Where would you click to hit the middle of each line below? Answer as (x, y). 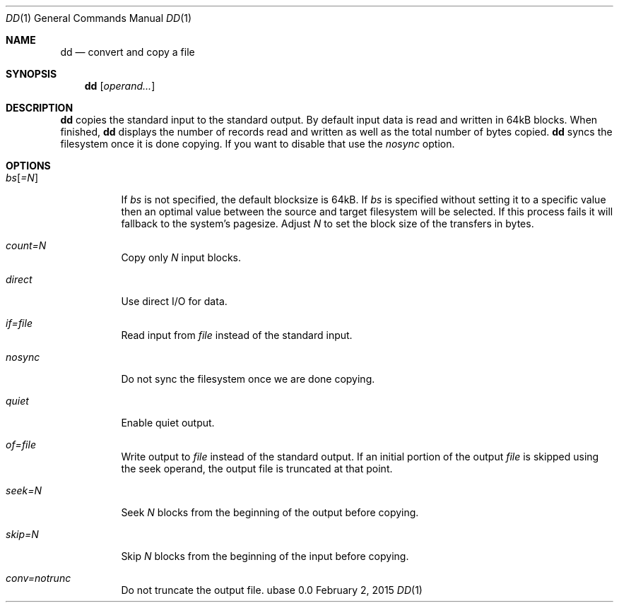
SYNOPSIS (31, 74)
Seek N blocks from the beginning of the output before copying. (270, 512)
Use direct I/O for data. (174, 301)
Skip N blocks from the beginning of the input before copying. (265, 556)
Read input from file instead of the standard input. (237, 335)
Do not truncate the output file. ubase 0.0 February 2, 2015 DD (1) (272, 590)
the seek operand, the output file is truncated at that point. (257, 469)
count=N (26, 245)
